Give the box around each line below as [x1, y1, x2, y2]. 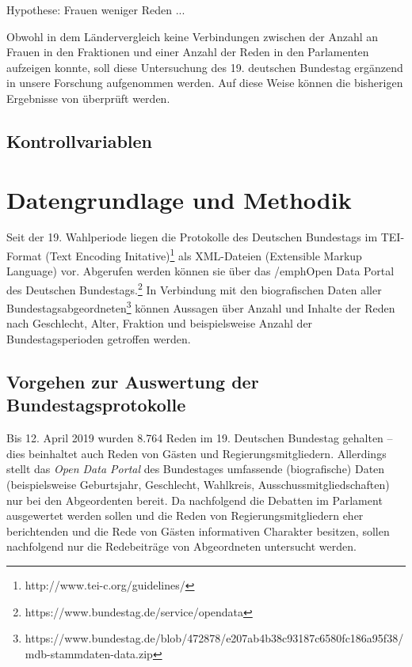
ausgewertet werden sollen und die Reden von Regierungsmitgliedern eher [6, 507, 364, 524]
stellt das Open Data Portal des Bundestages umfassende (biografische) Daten [6, 460, 385, 477]
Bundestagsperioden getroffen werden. [6, 331, 191, 347]
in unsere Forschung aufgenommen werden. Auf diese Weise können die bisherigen [6, 74, 403, 91]
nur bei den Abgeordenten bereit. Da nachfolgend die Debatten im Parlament [6, 491, 383, 508]
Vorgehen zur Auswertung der [6, 369, 259, 393]
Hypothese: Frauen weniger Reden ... [6, 2, 185, 17]
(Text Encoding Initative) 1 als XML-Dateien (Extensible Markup [45, 245, 362, 263]
